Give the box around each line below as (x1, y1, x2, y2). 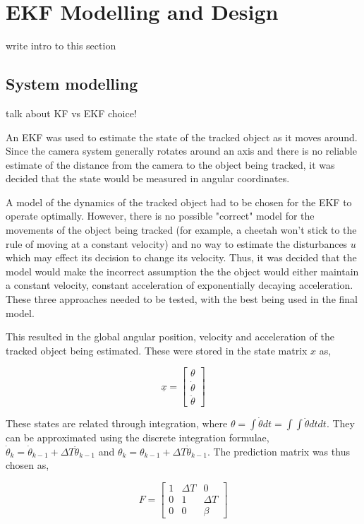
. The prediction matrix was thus (207, 443, 350, 458)
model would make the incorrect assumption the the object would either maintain (6, 263, 359, 278)
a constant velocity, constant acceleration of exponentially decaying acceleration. (6, 278, 353, 292)
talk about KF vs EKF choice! (6, 105, 137, 120)
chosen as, (6, 458, 49, 472)
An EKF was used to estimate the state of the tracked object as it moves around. (6, 129, 358, 144)
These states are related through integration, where (6, 415, 228, 430)
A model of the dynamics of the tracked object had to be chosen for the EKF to (6, 194, 352, 209)
